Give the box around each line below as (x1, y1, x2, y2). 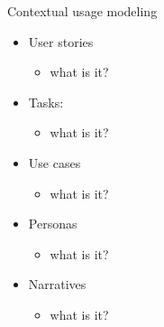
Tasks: (28, 92, 64, 111)
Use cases (28, 153, 81, 172)
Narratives (28, 275, 87, 294)
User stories (28, 32, 94, 51)
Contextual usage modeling (7, 2, 158, 20)
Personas (28, 214, 77, 233)
